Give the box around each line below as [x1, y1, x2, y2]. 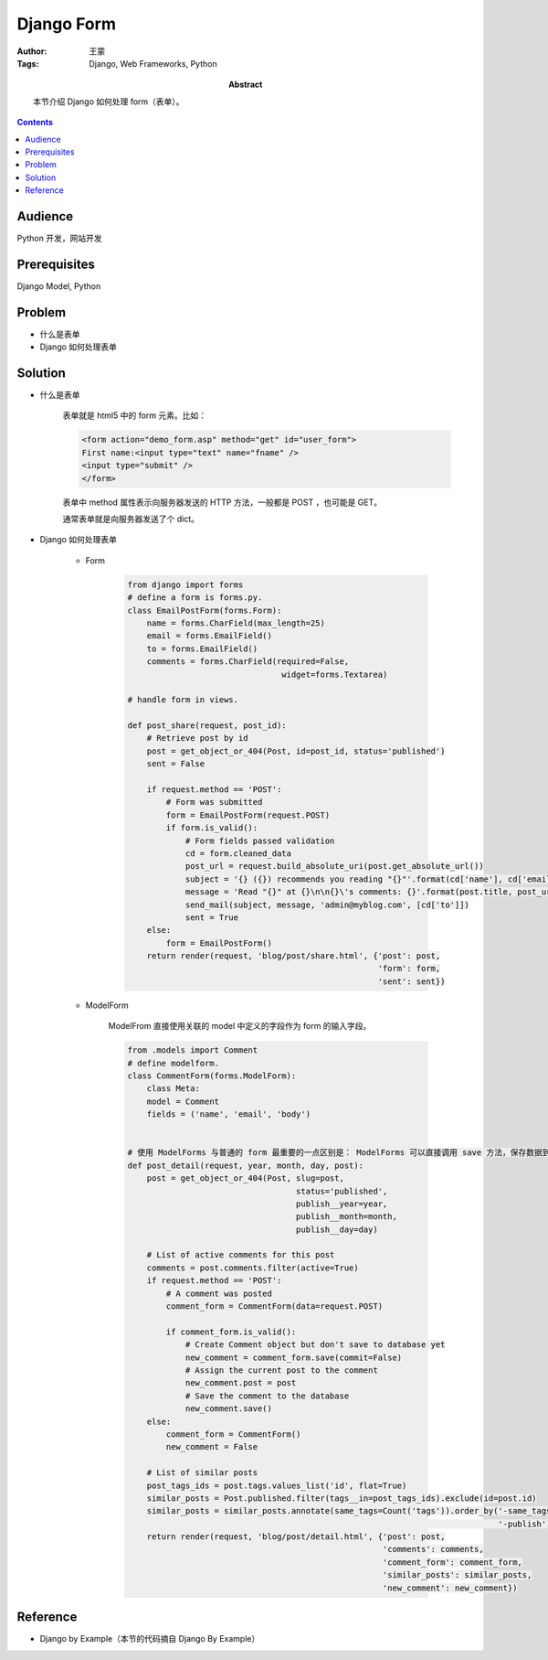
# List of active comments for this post [146, 1249, 335, 1260]
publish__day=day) [295, 1224, 378, 1235]
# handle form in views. [127, 695, 239, 705]
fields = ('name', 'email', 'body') [146, 1109, 311, 1119]
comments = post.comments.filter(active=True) [146, 1262, 360, 1273]
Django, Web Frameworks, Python [89, 58, 218, 69]
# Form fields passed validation [184, 835, 335, 846]
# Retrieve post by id [146, 733, 248, 744]
